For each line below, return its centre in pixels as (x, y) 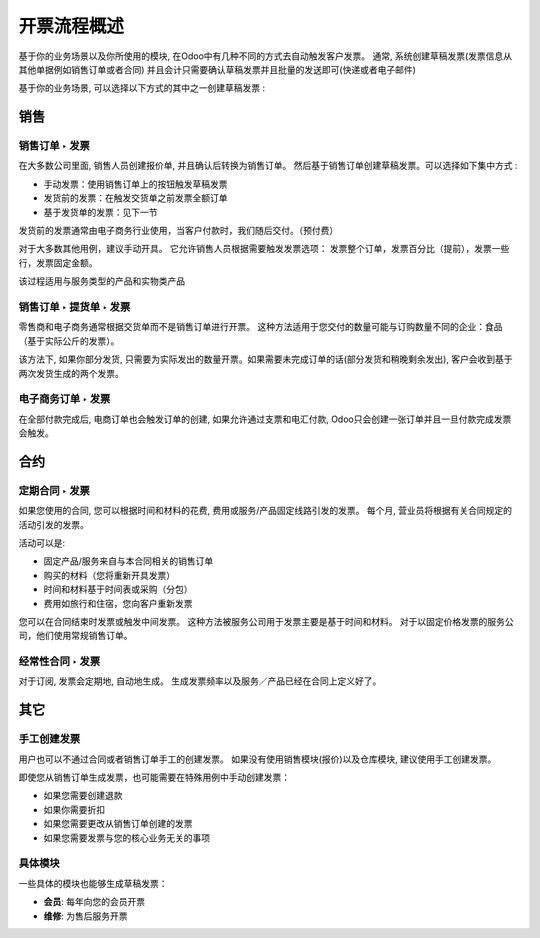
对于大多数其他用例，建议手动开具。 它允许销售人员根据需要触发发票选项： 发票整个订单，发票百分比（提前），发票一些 (264, 249)
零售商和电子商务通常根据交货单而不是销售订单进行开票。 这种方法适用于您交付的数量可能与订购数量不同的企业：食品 (260, 327)
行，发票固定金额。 (58, 262)
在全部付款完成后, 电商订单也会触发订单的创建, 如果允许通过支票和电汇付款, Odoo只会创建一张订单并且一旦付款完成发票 (265, 419)
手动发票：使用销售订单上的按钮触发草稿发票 (135, 184)
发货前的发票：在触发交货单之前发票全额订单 (135, 198)
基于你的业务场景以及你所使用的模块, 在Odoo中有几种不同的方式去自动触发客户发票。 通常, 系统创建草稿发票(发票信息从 (265, 56)
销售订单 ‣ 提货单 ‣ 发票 (74, 307)
